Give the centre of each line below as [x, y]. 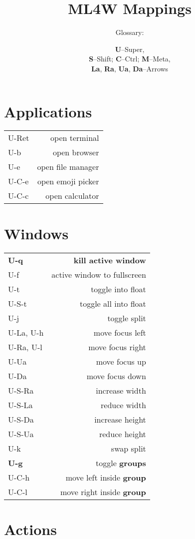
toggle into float [118, 289]
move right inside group [103, 492]
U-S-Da [21, 419]
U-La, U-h [26, 332]
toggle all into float [113, 303]
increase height [120, 419]
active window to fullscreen [99, 274]
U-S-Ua [21, 434]
